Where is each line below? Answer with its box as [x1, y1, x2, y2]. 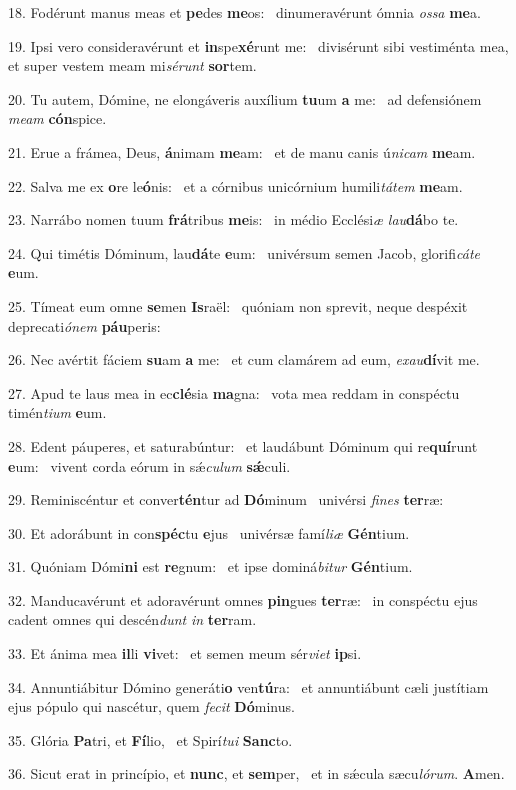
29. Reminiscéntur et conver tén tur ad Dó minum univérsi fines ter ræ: [8, 489, 444, 510]
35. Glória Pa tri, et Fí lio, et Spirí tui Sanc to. [8, 729, 293, 750]
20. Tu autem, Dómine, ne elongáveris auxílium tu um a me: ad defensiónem [8, 88, 482, 109]
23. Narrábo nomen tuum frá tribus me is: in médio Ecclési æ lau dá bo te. [8, 209, 459, 230]
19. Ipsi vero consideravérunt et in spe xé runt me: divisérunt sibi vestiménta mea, [8, 35, 509, 56]
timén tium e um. [8, 402, 107, 423]
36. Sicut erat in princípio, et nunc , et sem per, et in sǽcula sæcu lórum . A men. [8, 763, 505, 784]
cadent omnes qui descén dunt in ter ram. [8, 609, 257, 630]
